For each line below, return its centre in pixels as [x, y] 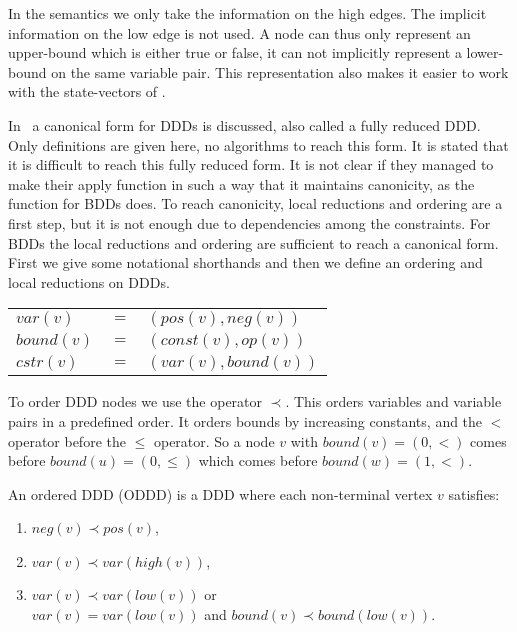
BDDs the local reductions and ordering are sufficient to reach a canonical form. [253, 242]
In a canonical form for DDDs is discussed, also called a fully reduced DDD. [244, 124]
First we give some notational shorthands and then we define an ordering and [245, 262]
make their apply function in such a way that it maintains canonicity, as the [241, 183]
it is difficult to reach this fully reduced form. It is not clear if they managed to [251, 164]
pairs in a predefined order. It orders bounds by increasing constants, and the [245, 420]
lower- [485, 52]
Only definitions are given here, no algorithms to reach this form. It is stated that [258, 144]
